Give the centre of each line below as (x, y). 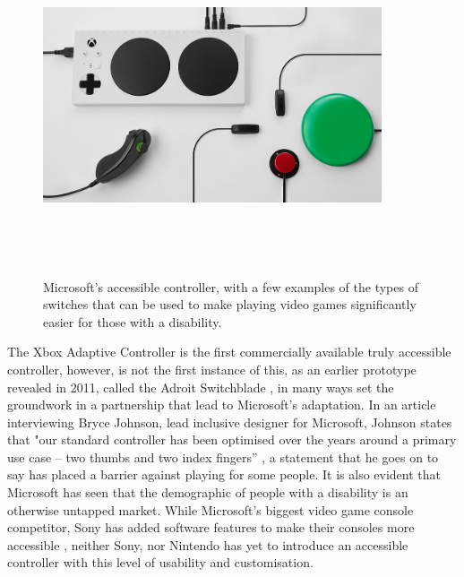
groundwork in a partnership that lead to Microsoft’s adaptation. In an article (222, 405)
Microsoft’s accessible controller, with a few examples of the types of (231, 286)
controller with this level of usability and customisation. (160, 562)
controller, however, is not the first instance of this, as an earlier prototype (212, 369)
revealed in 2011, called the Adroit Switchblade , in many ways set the (201, 387)
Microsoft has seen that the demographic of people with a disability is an (208, 492)
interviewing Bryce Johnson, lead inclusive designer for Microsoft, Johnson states (230, 422)
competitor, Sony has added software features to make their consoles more (211, 527)
